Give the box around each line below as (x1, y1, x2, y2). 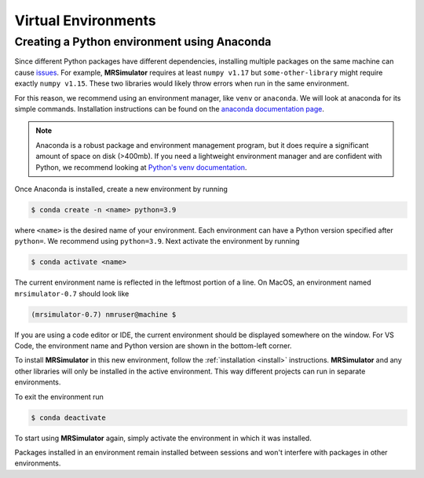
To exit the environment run (14, 392, 104, 401)
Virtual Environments (14, 12, 156, 29)
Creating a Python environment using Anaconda (14, 35, 272, 49)
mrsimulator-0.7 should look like (14, 289, 130, 298)
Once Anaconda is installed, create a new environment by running (14, 184, 228, 193)
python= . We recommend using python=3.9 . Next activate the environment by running (14, 237, 300, 246)
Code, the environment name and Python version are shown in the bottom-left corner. (14, 340, 292, 350)
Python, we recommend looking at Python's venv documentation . (35, 162, 247, 172)
